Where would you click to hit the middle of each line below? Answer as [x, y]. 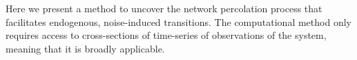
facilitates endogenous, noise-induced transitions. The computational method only [178, 21]
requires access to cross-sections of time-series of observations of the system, [166, 35]
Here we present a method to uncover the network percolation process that [164, 8]
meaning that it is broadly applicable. [85, 48]
